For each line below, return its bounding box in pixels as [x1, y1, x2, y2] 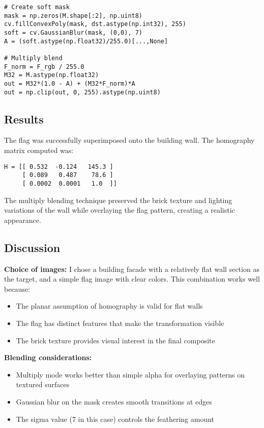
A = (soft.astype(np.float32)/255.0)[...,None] [4, 37, 168, 45]
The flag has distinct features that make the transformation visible [16, 317, 224, 328]
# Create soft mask [4, 4, 70, 11]
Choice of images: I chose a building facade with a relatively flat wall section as [4, 263, 259, 274]
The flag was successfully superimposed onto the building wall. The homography [4, 135, 255, 145]
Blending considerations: [4, 352, 92, 363]
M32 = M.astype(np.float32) [4, 71, 99, 79]
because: [4, 283, 31, 294]
